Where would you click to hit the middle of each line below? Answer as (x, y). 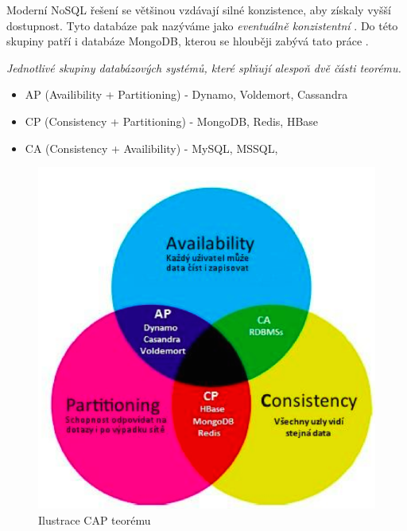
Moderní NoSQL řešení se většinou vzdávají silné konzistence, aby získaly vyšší (199, 10)
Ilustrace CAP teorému (95, 519)
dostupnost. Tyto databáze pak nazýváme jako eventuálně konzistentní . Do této (202, 25)
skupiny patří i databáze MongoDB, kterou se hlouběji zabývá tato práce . (188, 41)
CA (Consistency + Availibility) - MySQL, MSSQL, (151, 148)
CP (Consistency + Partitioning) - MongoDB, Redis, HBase (172, 121)
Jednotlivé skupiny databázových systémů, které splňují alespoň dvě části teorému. (204, 67)
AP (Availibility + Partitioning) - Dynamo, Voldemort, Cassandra (186, 94)
